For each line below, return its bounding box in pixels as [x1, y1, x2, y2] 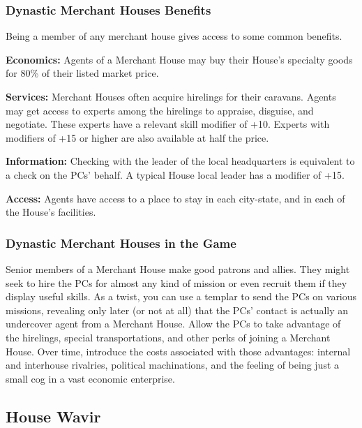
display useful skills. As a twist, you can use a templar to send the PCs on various [6, 289, 357, 304]
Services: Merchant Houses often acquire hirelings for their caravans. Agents [6, 89, 336, 103]
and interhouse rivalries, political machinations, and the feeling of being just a [6, 357, 340, 372]
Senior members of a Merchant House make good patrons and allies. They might [6, 261, 350, 276]
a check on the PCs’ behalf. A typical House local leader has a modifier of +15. [6, 167, 345, 182]
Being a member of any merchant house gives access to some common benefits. [6, 29, 342, 43]
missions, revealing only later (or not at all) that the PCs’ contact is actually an [6, 302, 349, 317]
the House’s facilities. [6, 205, 96, 219]
